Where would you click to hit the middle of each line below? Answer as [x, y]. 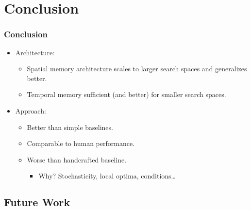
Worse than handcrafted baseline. [77, 159]
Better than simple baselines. [70, 127]
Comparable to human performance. [81, 143]
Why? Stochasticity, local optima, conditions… [107, 176]
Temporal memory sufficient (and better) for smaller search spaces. [126, 94]
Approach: [31, 110]
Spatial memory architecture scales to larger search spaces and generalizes [137, 69]
